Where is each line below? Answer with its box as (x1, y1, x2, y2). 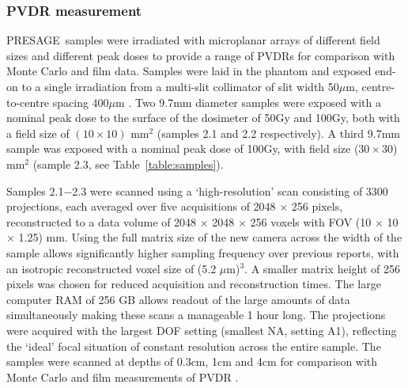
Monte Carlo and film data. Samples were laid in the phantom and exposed (6, 63, 372, 79)
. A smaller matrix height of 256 (244, 260, 401, 276)
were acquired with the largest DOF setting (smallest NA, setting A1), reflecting (6, 321, 397, 338)
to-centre (6, 93, 50, 110)
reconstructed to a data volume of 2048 (6, 213, 197, 230)
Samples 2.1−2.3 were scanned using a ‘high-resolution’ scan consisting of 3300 (6, 182, 388, 199)
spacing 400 (52, 93, 109, 110)
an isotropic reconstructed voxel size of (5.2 (6, 260, 217, 276)
